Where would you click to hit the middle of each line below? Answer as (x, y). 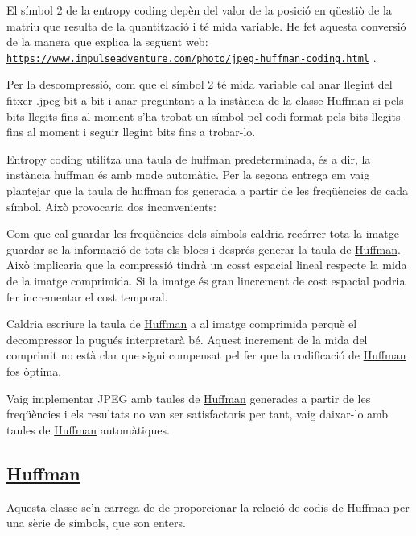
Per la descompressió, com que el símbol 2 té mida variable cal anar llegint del (200, 84)
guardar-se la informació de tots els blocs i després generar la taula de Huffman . (204, 249)
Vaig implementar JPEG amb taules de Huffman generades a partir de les (189, 398)
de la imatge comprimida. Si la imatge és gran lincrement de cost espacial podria (206, 280)
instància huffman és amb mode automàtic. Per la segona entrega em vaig (188, 175)
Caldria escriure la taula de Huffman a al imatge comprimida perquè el (182, 324)
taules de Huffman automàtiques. (88, 429)
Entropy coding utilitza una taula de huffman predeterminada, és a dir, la (189, 158)
